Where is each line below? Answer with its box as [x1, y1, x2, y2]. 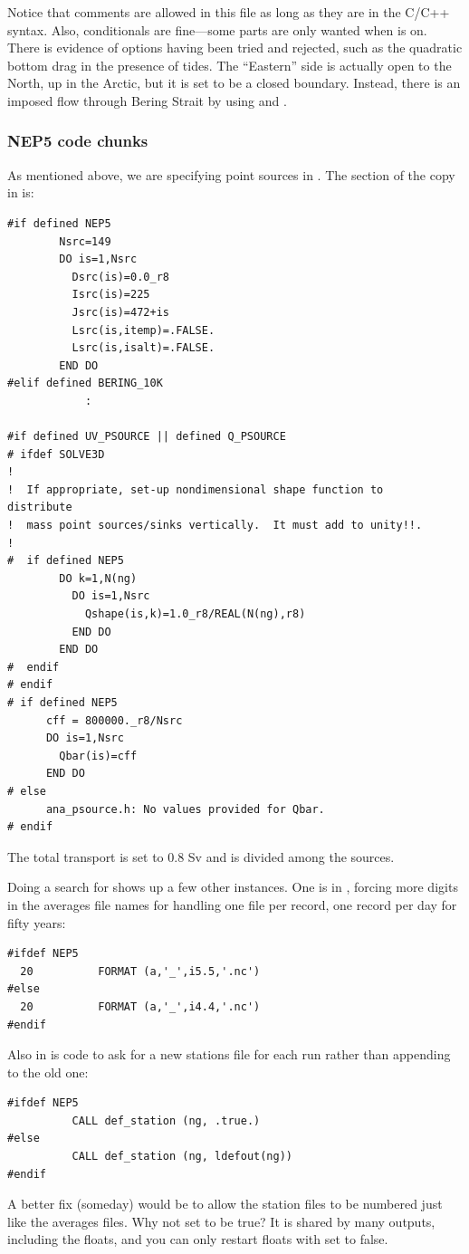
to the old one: [7, 1062, 89, 1081]
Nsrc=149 [59, 235, 111, 248]
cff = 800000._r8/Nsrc [45, 713, 183, 727]
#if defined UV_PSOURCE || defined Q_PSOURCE [7, 430, 286, 444]
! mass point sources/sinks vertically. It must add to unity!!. [7, 519, 423, 532]
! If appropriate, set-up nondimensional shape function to [7, 483, 384, 496]
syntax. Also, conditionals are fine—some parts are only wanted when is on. [7, 20, 427, 39]
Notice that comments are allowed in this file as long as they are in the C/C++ [7, 3, 450, 21]
